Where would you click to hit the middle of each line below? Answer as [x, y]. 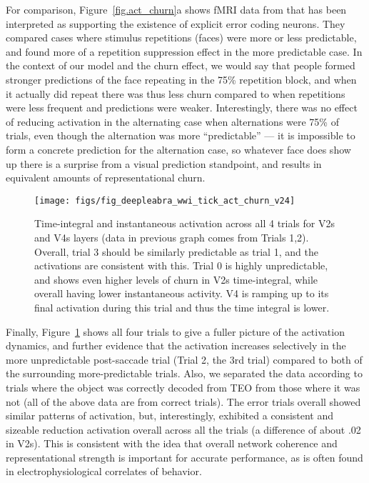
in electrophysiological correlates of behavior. [104, 471]
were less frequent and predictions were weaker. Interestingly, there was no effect [182, 108]
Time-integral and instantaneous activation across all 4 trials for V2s [184, 223]
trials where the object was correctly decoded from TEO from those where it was [183, 387]
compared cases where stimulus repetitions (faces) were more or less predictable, [181, 38]
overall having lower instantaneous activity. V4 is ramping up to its [182, 293]
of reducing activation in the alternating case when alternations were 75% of [172, 121]
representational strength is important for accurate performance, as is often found [184, 457]
